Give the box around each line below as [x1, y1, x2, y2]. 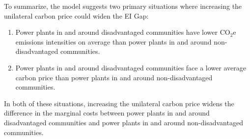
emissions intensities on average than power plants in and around [15, 36, 212, 46]
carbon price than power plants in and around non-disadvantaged [15, 72, 213, 82]
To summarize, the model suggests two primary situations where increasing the [4, 1, 242, 11]
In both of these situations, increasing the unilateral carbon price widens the [4, 98, 234, 108]
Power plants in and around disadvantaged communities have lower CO [15, 27, 230, 37]
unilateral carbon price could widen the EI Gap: [4, 10, 149, 21]
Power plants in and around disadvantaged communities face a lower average [15, 62, 246, 72]
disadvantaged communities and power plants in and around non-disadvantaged [4, 117, 243, 127]
